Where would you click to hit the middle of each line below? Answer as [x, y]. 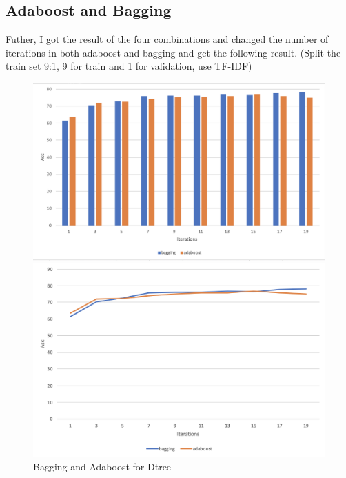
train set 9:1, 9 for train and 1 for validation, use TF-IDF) [129, 66]
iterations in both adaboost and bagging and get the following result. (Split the [173, 52]
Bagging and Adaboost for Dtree [102, 467]
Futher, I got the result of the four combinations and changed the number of [167, 39]
